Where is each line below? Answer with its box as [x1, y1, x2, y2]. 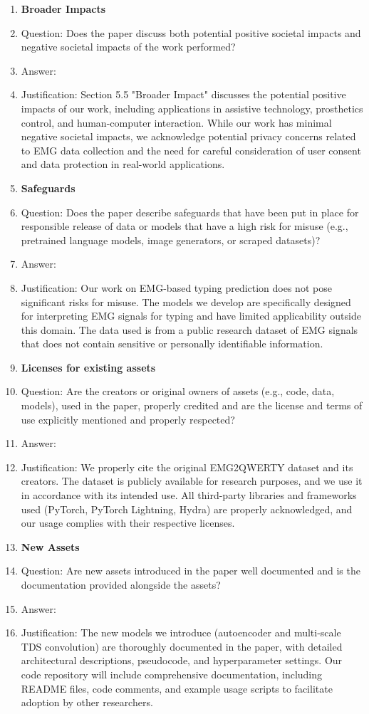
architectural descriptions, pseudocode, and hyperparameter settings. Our [21, 653, 343, 668]
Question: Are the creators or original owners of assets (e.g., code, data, [21, 384, 335, 399]
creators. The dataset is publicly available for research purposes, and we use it [21, 473, 363, 488]
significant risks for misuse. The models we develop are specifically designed [21, 294, 351, 309]
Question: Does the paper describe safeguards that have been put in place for [21, 204, 359, 219]
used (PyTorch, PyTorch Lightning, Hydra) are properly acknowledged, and [21, 501, 353, 516]
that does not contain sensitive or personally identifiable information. [21, 336, 323, 351]
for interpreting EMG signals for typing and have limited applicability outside [21, 308, 361, 323]
